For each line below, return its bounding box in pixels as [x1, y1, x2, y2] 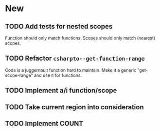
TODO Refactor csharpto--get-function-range [5, 54, 145, 63]
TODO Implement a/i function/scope [5, 86, 117, 95]
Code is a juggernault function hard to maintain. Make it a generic [5, 67, 137, 73]
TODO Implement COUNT [5, 119, 84, 128]
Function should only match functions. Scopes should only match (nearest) [5, 35, 156, 41]
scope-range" [5, 72, 33, 78]
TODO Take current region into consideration [5, 103, 144, 111]
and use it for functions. [34, 72, 82, 78]
